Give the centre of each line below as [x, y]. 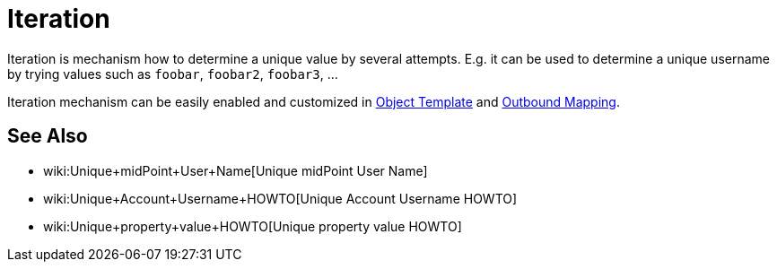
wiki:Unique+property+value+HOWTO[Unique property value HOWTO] [253, 226]
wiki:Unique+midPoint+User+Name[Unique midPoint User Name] [236, 170]
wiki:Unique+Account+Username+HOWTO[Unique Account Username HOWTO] [280, 198]
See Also [48, 136]
